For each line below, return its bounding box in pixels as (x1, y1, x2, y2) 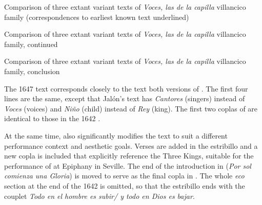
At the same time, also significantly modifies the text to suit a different (4, 130, 228, 141)
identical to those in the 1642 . (4, 113, 100, 124)
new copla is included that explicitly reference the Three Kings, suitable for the (4, 150, 254, 161)
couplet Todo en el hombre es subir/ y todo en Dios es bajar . (4, 190, 195, 201)
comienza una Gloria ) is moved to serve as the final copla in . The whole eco (4, 170, 245, 181)
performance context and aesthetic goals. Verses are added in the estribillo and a (4, 140, 258, 151)
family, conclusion (4, 65, 60, 76)
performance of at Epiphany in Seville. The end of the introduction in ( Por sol (4, 160, 251, 171)
